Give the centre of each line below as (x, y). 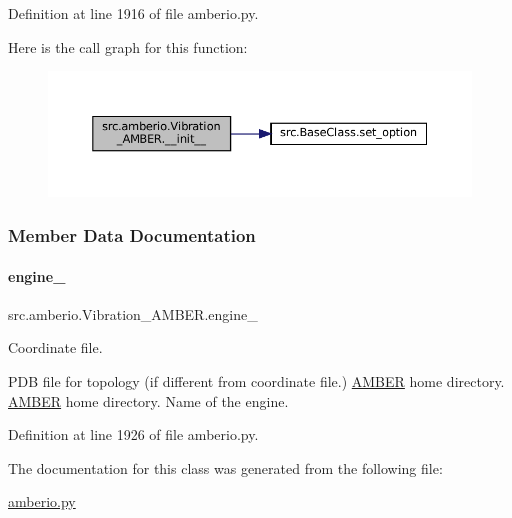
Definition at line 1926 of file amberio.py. (133, 434)
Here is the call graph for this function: (128, 46)
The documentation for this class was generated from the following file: (225, 467)
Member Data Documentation (132, 235)
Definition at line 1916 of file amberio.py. (133, 13)
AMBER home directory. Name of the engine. (148, 400)
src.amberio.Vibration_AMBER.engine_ (133, 313)
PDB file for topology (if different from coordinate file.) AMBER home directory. (256, 381)
